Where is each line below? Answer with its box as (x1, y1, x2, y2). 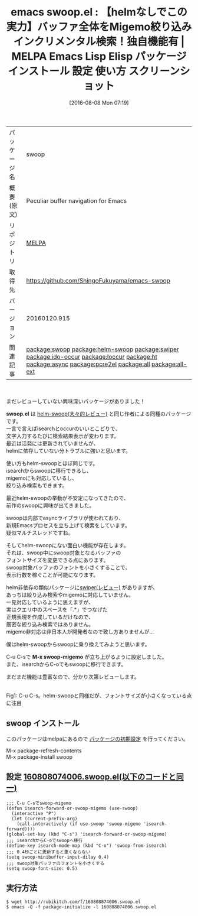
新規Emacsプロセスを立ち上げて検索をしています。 (6, 521, 131, 529)
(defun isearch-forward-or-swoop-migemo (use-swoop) (6, 805, 138, 811)
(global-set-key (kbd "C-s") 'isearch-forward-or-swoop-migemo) (6, 831, 167, 837)
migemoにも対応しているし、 (6, 474, 78, 482)
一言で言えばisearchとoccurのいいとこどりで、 (6, 425, 121, 432)
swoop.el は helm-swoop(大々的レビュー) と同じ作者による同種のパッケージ (6, 410, 192, 417)
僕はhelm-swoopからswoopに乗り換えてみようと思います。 (6, 641, 150, 648)
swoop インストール (6, 719, 80, 729)
